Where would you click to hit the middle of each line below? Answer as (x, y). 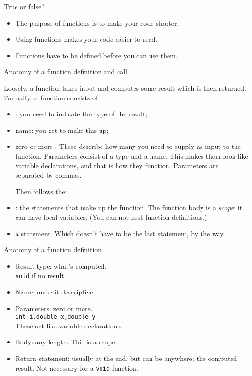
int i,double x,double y (55, 317)
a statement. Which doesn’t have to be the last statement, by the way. (120, 233)
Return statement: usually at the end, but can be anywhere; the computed (126, 358)
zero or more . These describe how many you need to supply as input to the (128, 146)
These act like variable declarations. (68, 325)
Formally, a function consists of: (52, 97)
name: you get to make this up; (62, 130)
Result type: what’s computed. (61, 266)
